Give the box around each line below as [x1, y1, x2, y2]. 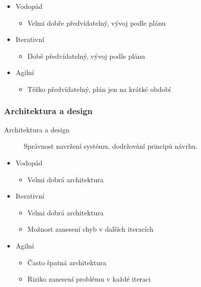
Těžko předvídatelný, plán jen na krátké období [27, 83, 171, 94]
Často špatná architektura [27, 257, 107, 267]
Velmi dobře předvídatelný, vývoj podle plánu [27, 17, 166, 28]
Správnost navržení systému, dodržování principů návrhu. [24, 141, 198, 151]
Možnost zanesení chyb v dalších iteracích [27, 224, 154, 234]
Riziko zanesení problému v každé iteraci [27, 274, 151, 284]
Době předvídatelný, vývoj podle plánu [27, 50, 145, 61]
